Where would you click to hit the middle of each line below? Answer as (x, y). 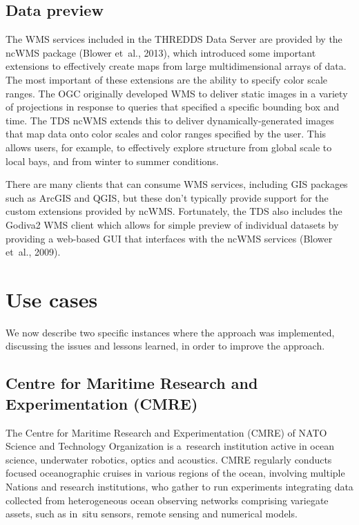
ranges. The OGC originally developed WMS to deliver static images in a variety (177, 93)
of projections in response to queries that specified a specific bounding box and (173, 107)
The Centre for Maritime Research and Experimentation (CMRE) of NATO (166, 432)
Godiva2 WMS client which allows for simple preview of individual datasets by (172, 224)
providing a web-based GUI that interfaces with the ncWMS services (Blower (169, 238)
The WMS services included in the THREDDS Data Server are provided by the (174, 39)
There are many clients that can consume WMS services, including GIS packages (177, 184)
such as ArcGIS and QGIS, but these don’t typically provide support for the (167, 197)
